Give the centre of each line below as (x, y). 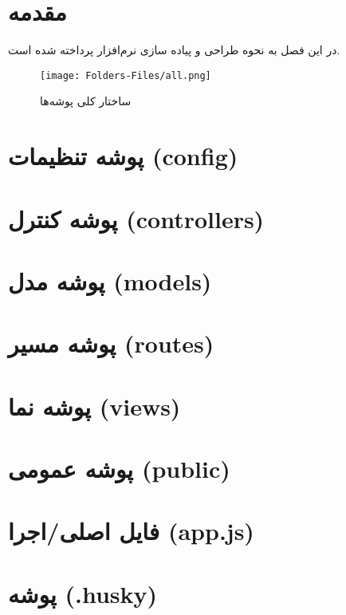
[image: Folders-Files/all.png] (126, 75)
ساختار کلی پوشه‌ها (86, 101)
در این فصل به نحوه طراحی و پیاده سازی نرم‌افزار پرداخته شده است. (174, 50)
